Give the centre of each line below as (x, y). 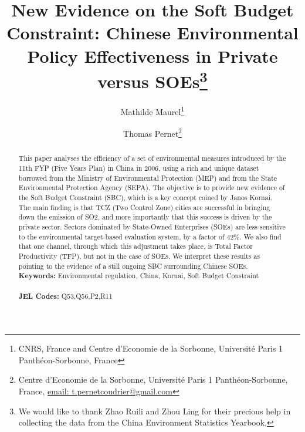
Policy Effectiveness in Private (152, 55)
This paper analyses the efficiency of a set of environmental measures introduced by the (152, 158)
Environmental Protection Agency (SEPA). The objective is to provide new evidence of (152, 188)
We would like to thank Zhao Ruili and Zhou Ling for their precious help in (155, 411)
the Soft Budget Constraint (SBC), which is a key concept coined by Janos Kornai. (145, 197)
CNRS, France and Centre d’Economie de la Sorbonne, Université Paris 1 (151, 348)
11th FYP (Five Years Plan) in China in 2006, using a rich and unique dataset (139, 168)
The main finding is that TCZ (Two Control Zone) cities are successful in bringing (144, 207)
